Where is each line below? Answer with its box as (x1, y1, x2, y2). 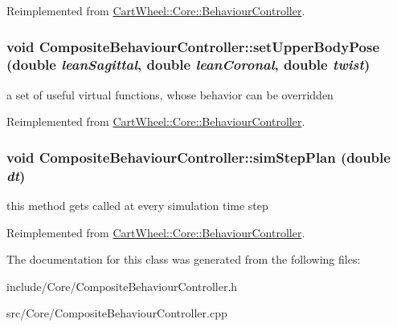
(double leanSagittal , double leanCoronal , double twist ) (6, 54, 370, 75)
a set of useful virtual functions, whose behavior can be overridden (6, 86, 334, 103)
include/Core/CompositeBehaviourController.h (6, 277, 238, 294)
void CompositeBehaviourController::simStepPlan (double (6, 147, 391, 167)
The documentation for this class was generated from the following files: (6, 251, 361, 268)
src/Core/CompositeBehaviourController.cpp (6, 305, 227, 321)
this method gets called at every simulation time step (6, 197, 268, 214)
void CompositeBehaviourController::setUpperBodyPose (6, 36, 380, 56)
